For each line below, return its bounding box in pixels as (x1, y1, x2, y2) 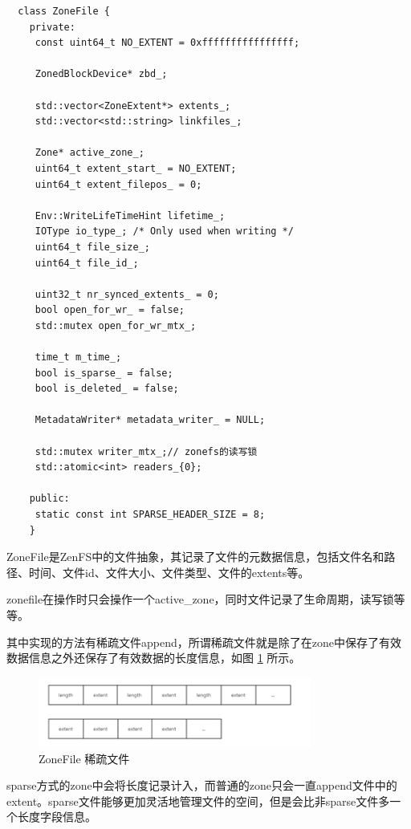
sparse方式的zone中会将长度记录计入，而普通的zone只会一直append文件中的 (6, 777, 397, 794)
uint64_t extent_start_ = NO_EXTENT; (35, 162, 237, 174)
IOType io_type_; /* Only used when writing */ (35, 226, 294, 238)
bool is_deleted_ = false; (35, 383, 179, 395)
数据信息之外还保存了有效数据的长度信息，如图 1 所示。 (6, 649, 301, 666)
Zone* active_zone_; (35, 147, 144, 159)
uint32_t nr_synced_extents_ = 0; (35, 288, 219, 300)
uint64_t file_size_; (35, 241, 150, 253)
